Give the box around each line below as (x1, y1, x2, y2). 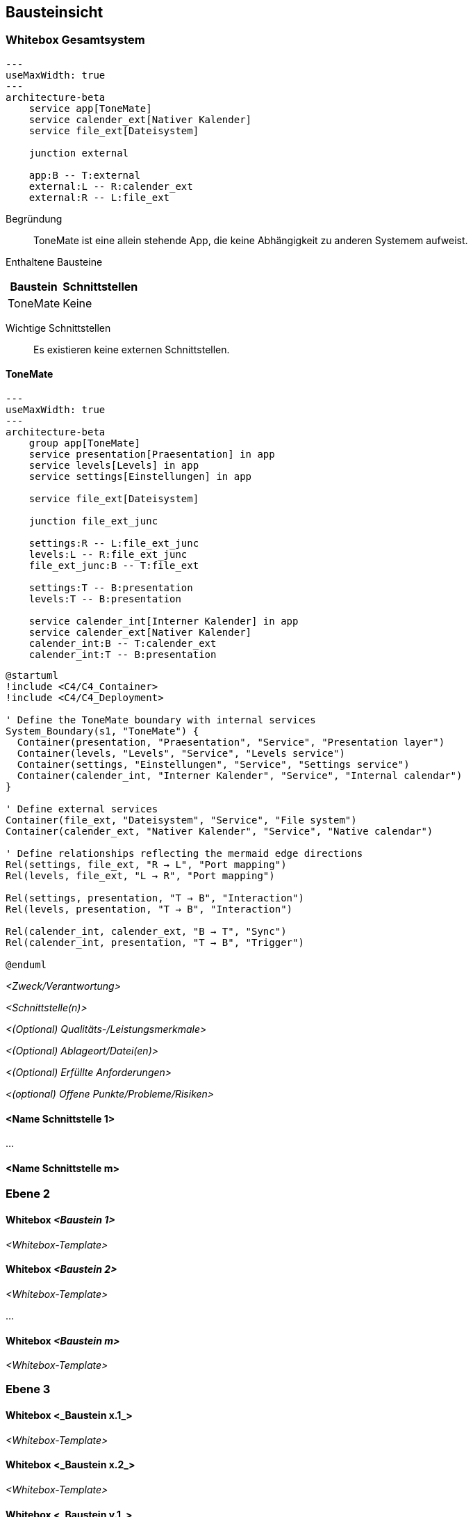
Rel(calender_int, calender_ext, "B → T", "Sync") (6, 926, 287, 938)
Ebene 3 (6, 1382, 51, 1397)
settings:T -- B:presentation (28, 582, 193, 594)
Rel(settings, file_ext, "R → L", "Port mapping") (6, 859, 287, 871)
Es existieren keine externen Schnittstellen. (33, 343, 230, 355)
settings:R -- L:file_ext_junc (28, 538, 199, 549)
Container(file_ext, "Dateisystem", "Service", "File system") (6, 814, 357, 826)
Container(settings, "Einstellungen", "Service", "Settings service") (17, 759, 410, 771)
